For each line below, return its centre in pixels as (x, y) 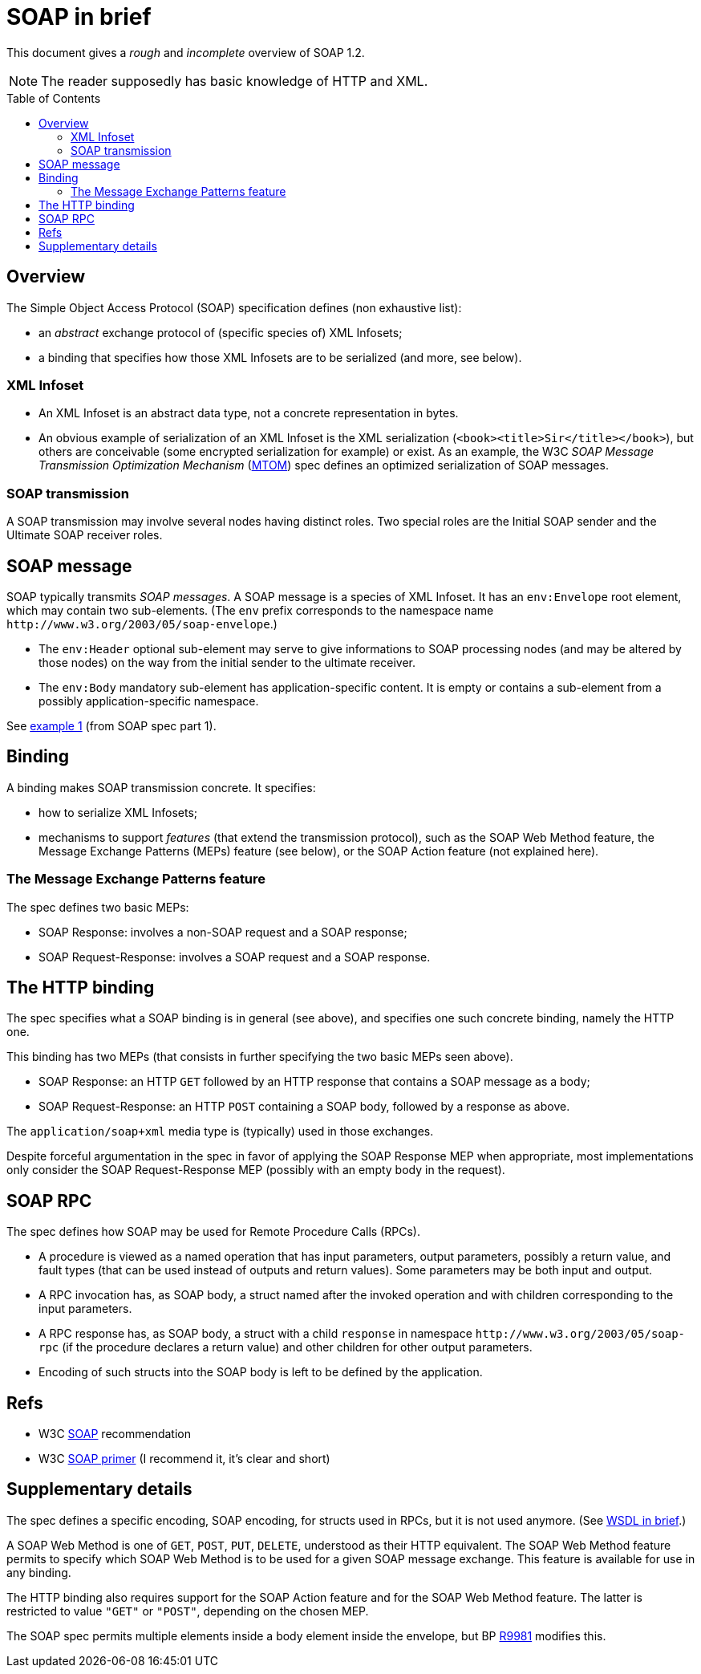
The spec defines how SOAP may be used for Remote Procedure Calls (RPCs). (213, 1232)
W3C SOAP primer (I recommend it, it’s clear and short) (184, 1459)
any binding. (39, 1572)
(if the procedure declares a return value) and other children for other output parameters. (297, 1347)
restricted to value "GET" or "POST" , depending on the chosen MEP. (188, 1611)
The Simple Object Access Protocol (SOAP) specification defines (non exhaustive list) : (234, 307)
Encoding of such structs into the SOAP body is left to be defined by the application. (261, 1372)
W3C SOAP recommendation (115, 1434)
